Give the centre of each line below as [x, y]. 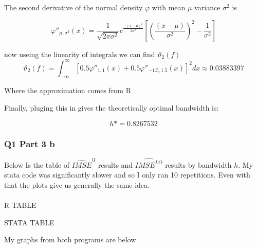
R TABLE [20, 205]
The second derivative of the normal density [74, 7]
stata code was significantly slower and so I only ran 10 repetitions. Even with [127, 175]
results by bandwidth [198, 164]
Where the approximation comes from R [68, 90]
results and [116, 164]
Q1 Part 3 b [30, 143]
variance [207, 7]
